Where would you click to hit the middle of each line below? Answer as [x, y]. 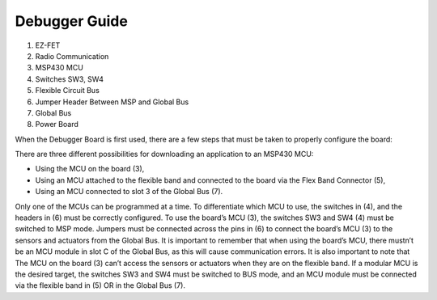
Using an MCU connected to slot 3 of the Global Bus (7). [129, 192]
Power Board [57, 125]
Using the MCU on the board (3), [90, 169]
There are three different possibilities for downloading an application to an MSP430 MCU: [164, 154]
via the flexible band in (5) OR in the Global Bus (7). [100, 285]
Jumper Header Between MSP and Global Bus [112, 102]
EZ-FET [48, 45]
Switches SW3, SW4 [70, 79]
